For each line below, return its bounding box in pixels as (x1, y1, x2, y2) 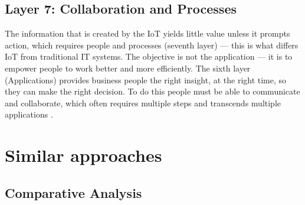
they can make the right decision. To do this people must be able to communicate (5, 85, 300, 97)
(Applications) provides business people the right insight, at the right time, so (5, 73, 287, 86)
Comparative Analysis (5, 183, 142, 201)
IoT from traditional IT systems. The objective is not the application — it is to (5, 50, 293, 63)
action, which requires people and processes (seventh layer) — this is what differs (5, 38, 299, 51)
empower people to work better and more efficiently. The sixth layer (5, 61, 251, 74)
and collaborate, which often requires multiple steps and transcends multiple (5, 96, 281, 109)
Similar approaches (5, 143, 162, 167)
